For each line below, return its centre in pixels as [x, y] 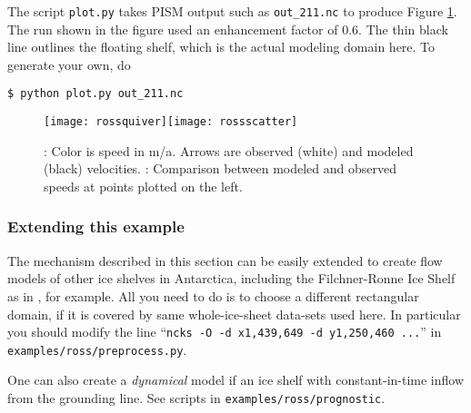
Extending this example [96, 226]
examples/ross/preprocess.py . [97, 349]
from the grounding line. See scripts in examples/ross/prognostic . [196, 398]
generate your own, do [69, 64]
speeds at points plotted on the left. [143, 186]
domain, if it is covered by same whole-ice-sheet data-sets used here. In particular [234, 314]
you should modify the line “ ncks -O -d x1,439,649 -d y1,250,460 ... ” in [225, 332]
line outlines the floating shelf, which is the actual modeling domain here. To [221, 47]
